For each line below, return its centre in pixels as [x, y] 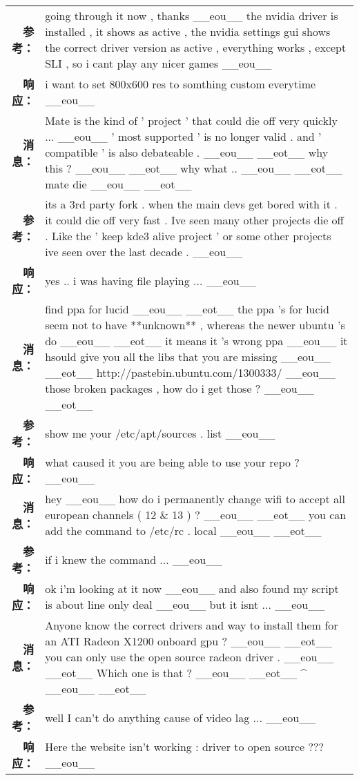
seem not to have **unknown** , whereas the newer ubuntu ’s [195, 325]
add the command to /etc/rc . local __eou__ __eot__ [183, 530]
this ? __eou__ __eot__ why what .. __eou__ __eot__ [194, 168]
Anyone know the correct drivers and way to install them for [192, 625]
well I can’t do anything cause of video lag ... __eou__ [181, 717]
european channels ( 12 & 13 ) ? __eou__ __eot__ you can [196, 515]
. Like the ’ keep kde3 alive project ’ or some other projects [188, 236]
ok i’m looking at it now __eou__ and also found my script [192, 588]
